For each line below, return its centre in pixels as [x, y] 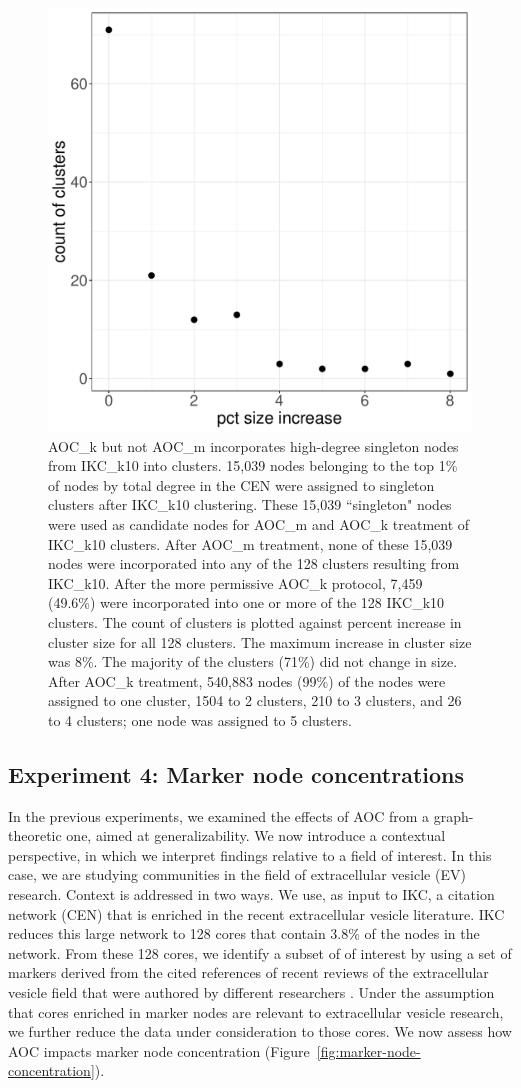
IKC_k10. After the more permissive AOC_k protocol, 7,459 [235, 582]
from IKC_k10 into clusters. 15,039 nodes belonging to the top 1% [253, 465]
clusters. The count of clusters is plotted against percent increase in [255, 621]
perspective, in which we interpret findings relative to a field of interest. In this [250, 854]
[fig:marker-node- [368, 1050]
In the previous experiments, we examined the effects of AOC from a [219, 815]
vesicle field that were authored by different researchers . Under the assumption [251, 992]
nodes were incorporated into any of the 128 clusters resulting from [254, 563]
